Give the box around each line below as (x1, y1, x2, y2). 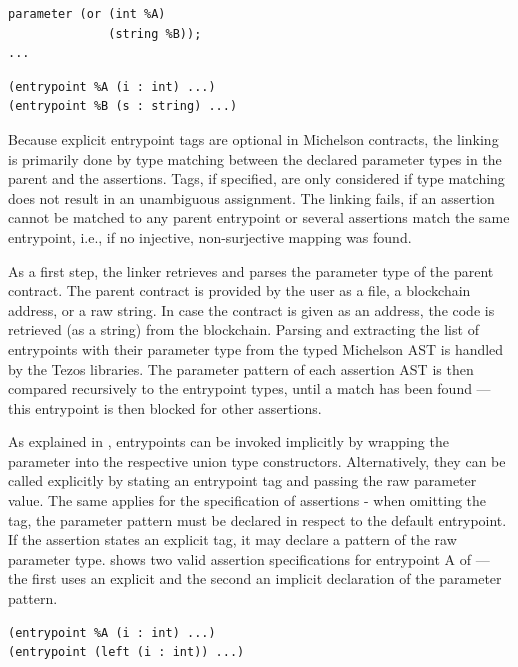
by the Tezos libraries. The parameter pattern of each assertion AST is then (8, 358, 474, 379)
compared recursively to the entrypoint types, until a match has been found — (8, 378, 491, 399)
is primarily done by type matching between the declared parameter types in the (8, 148, 502, 169)
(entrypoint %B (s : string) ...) (8, 99, 238, 114)
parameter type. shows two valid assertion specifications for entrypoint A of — (8, 548, 490, 569)
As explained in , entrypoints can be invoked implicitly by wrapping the (8, 431, 449, 452)
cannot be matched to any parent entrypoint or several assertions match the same (8, 207, 510, 228)
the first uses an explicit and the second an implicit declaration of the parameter (8, 568, 502, 589)
